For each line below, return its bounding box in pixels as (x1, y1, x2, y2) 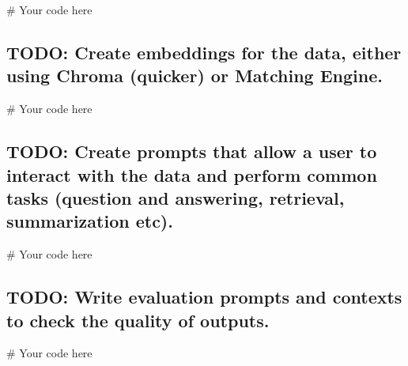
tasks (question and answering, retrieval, (6, 185, 345, 209)
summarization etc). (6, 209, 173, 233)
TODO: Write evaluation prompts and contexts (6, 285, 402, 309)
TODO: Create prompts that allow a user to (6, 139, 377, 164)
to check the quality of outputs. (6, 308, 270, 332)
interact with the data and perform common (6, 162, 377, 187)
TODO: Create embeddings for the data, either (6, 40, 402, 64)
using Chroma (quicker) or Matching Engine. (6, 63, 383, 88)
